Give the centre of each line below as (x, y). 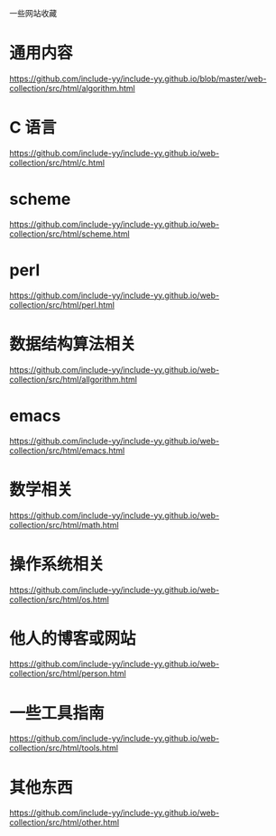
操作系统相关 (57, 564)
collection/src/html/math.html (64, 525)
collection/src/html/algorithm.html (72, 88)
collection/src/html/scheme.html (69, 234)
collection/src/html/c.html (57, 163)
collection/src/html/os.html (60, 599)
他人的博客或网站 (73, 638)
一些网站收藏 (33, 13)
